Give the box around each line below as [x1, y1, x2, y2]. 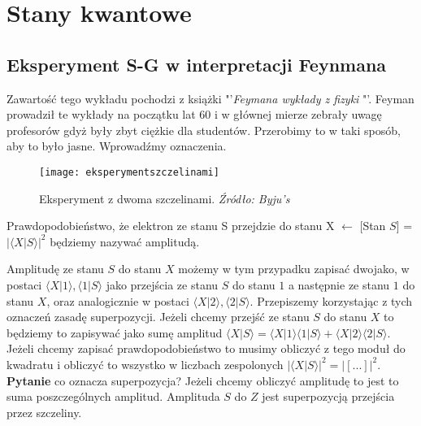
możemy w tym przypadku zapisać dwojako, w [178, 260, 410, 277]
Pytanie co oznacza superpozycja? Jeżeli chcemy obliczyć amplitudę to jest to [7, 372, 399, 389]
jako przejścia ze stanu [106, 276, 219, 293]
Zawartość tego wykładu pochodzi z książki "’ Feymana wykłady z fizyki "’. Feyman [7, 89, 414, 106]
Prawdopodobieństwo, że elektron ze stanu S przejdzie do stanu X [7, 217, 335, 234]
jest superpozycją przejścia [262, 388, 395, 405]
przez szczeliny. [7, 403, 82, 420]
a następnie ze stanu [288, 276, 390, 293]
